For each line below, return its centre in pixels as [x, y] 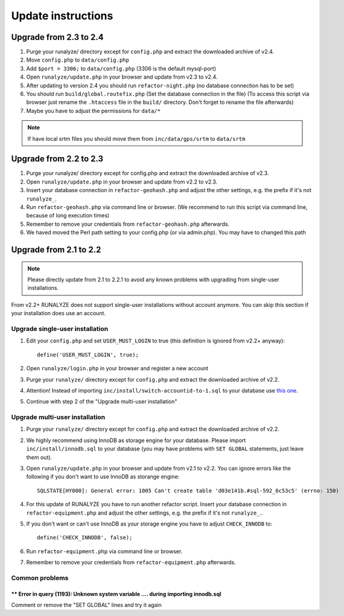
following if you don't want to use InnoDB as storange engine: [103, 476]
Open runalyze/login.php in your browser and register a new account [117, 368]
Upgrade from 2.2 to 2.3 [57, 159]
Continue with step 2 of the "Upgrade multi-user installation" [102, 402]
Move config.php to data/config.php [78, 60]
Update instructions [62, 16]
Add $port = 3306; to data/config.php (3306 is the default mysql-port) [121, 68]
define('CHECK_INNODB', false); [85, 538]
